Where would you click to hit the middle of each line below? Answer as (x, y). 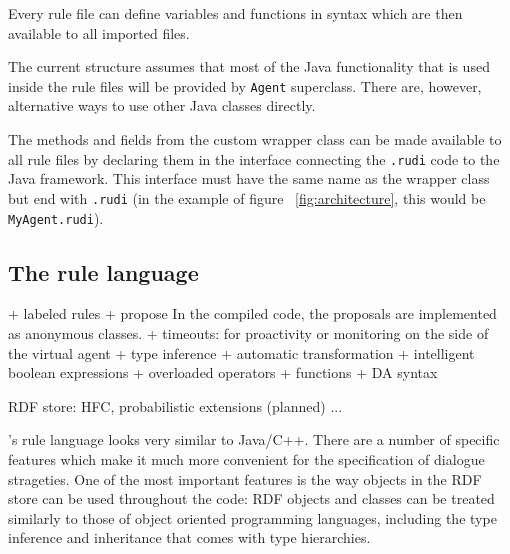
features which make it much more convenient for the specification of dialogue (246, 458)
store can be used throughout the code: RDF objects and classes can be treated (251, 498)
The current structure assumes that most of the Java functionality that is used (249, 66)
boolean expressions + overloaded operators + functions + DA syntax (223, 372)
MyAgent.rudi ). (56, 217)
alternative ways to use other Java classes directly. (162, 105)
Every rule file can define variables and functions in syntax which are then (235, 13)
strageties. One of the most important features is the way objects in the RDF (245, 478)
